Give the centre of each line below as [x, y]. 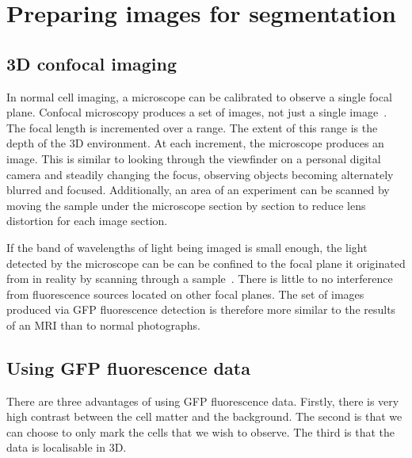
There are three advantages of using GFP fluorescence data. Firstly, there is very [203, 401]
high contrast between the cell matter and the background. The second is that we [204, 416]
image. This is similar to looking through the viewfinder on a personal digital [194, 158]
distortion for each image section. [87, 221]
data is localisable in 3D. [67, 447]
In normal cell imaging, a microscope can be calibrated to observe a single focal [199, 96]
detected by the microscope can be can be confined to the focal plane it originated [206, 263]
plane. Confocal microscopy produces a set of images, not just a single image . [197, 112]
